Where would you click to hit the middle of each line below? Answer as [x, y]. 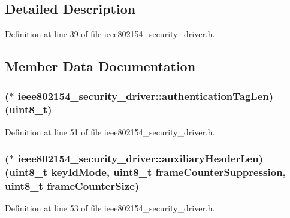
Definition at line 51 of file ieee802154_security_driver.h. [110, 131]
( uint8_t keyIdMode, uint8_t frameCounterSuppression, [145, 172]
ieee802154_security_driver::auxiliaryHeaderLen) [140, 158]
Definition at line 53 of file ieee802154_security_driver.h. [110, 208]
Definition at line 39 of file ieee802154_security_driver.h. [110, 34]
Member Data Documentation [100, 66]
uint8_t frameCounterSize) [72, 186]
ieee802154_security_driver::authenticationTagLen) [146, 96]
